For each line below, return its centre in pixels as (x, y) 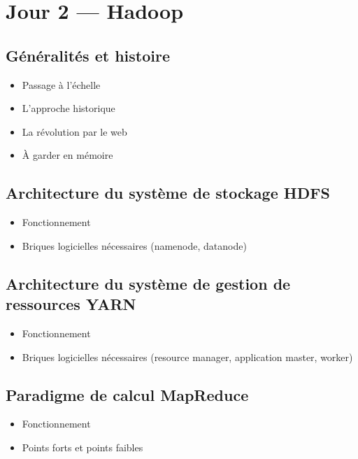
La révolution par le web (74, 131)
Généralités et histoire (88, 55)
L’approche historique (69, 108)
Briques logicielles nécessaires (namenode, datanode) (134, 245)
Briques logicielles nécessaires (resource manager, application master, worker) (187, 356)
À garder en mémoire (67, 155)
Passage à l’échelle (61, 84)
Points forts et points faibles (83, 447)
